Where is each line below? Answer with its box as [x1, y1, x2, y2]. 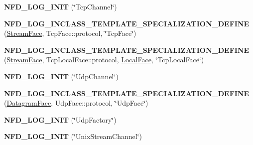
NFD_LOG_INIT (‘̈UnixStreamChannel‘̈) [4, 131, 142, 142]
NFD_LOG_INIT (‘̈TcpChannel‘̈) [4, 1, 117, 11]
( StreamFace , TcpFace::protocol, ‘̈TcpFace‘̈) [4, 28, 136, 38]
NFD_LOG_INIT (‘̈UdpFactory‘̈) [4, 114, 117, 125]
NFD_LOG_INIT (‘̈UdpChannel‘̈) [4, 71, 119, 81]
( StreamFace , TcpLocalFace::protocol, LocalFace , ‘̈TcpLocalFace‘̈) [4, 54, 204, 65]
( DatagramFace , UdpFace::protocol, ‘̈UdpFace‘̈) [4, 98, 148, 108]
